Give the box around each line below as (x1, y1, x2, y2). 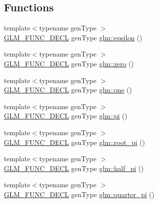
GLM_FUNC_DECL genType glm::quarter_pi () (4, 189, 155, 199)
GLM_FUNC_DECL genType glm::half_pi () (4, 163, 144, 173)
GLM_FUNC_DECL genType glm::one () (4, 85, 132, 95)
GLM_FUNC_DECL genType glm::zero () (4, 58, 134, 68)
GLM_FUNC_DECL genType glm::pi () (4, 111, 128, 121)
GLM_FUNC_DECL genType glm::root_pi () (4, 137, 145, 147)
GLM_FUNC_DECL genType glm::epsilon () (4, 32, 142, 42)
